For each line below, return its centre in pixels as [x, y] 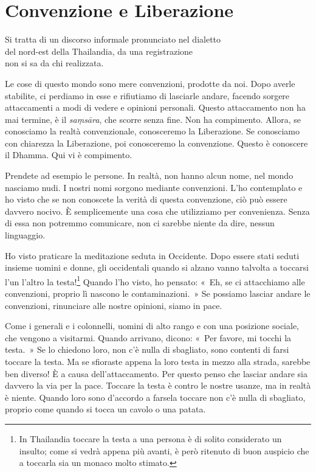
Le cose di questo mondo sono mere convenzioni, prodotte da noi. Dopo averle [150, 83]
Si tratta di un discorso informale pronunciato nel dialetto [113, 39]
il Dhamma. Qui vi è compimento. [69, 155]
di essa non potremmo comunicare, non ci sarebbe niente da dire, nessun [140, 223]
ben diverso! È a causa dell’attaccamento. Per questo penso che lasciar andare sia [156, 373]
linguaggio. [25, 235]
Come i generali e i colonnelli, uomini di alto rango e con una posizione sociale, [152, 326]
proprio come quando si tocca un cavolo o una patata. [105, 409]
